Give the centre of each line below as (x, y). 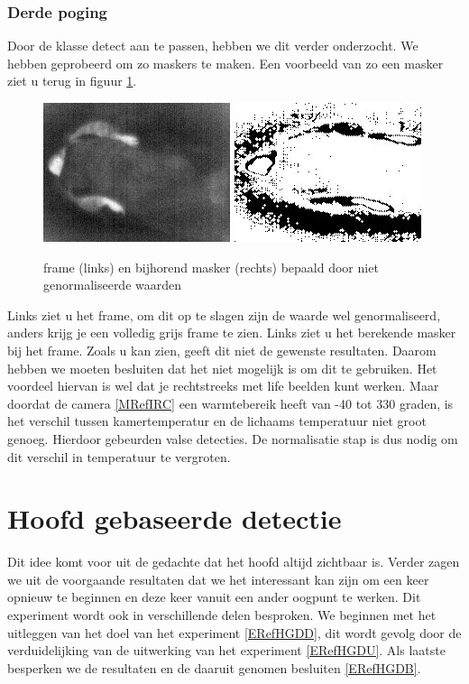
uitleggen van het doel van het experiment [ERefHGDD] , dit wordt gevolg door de (234, 632)
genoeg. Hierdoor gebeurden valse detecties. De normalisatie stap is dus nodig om (233, 438)
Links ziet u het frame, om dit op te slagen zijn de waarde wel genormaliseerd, (224, 314)
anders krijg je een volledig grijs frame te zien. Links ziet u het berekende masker (232, 333)
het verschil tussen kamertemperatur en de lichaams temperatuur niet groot (217, 421)
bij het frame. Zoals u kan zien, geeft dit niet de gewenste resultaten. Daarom (222, 350)
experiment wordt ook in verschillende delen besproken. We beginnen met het (222, 615)
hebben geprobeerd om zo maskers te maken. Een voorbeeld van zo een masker (225, 63)
